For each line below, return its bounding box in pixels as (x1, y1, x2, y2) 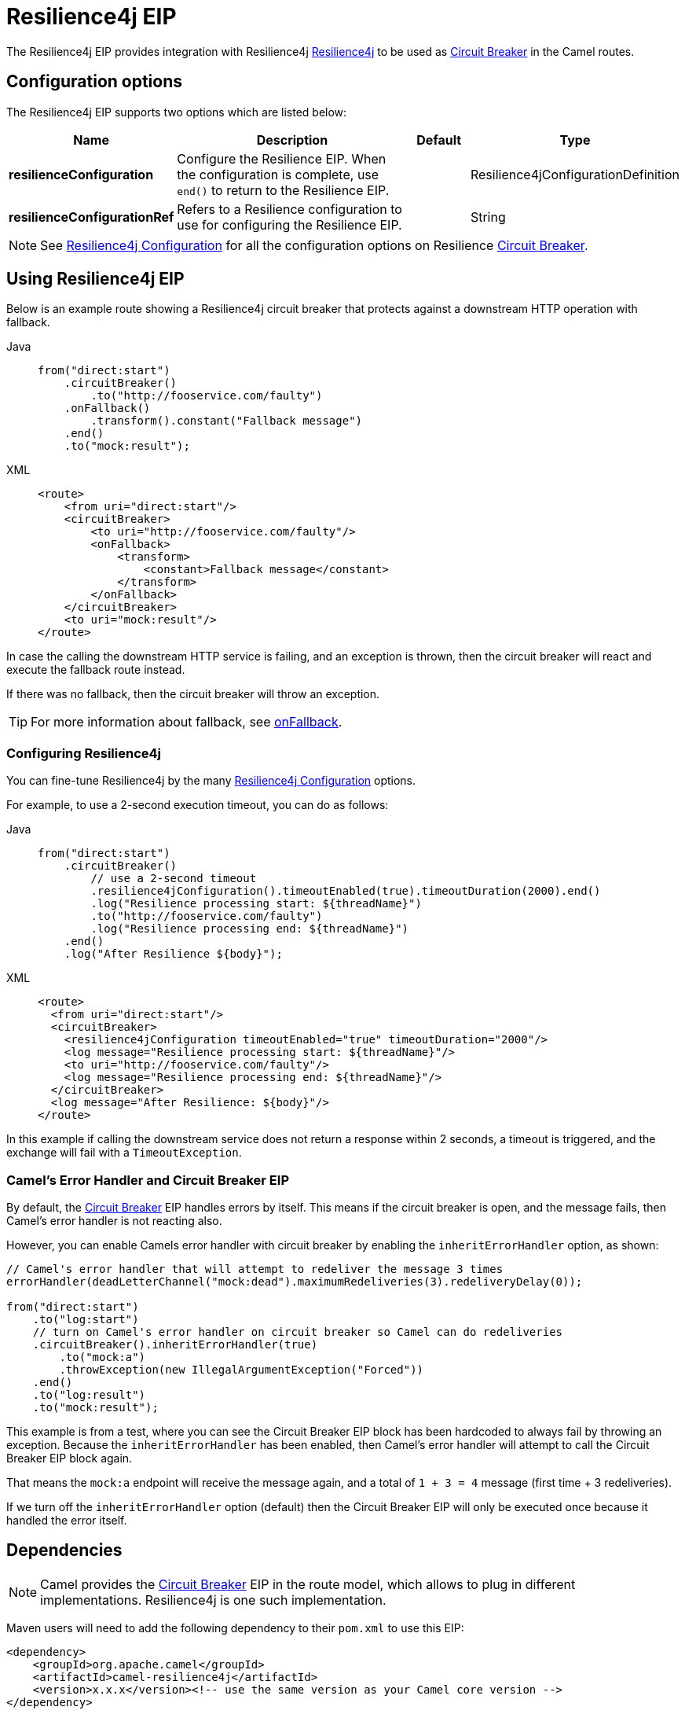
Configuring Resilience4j (6, 745, 162, 761)
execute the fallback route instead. (6, 663, 185, 677)
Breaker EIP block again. (6, 1451, 133, 1465)
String (470, 208, 506, 225)
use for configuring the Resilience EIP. (177, 216, 402, 233)
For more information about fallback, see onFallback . (31, 714, 342, 730)
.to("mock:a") (59, 1350, 146, 1363)
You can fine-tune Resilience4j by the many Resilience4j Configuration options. (6, 774, 416, 788)
